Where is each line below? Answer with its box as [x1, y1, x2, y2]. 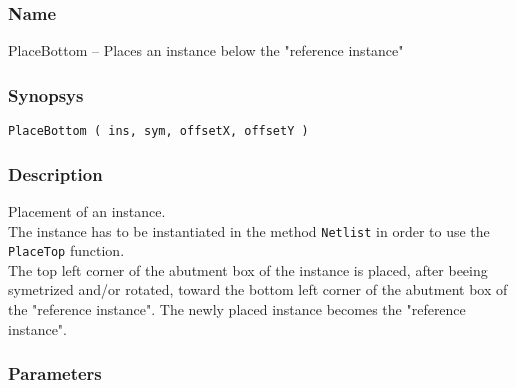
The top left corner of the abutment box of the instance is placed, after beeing [8, 259, 488, 280]
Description [8, 161, 103, 186]
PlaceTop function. [8, 240, 125, 261]
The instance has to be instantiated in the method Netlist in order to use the [8, 220, 490, 241]
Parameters [8, 361, 102, 386]
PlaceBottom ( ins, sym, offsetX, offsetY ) [8, 124, 309, 139]
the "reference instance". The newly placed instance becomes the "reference [8, 299, 466, 319]
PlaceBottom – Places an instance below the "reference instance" [8, 40, 404, 61]
